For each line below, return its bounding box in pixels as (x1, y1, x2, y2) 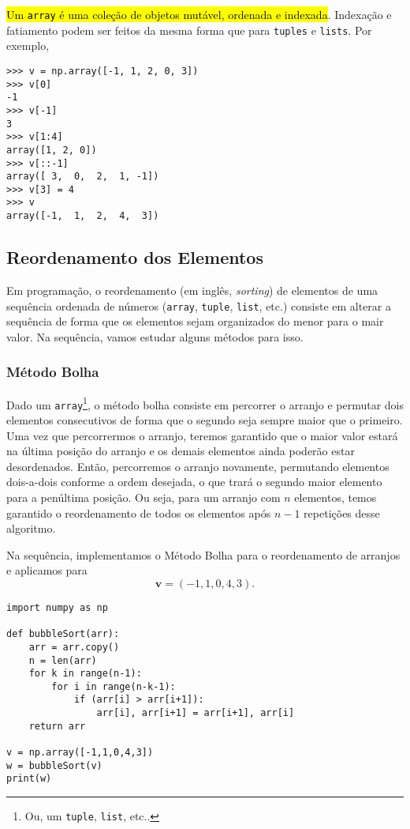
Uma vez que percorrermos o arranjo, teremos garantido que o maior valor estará (6, 427, 398, 443)
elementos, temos (294, 488, 377, 505)
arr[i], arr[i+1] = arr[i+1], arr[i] (96, 707, 295, 719)
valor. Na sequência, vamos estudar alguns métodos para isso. (6, 328, 304, 345)
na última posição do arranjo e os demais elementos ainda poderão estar (6, 443, 355, 459)
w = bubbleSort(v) (6, 759, 102, 771)
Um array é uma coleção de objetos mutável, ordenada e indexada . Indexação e (6, 6, 392, 22)
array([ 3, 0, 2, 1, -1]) (6, 171, 159, 183)
